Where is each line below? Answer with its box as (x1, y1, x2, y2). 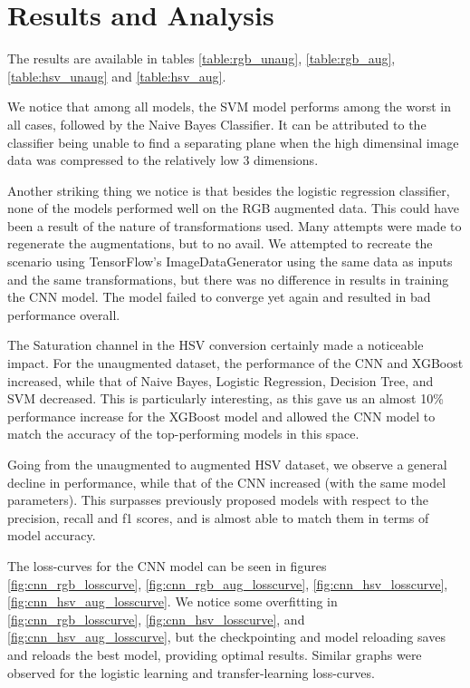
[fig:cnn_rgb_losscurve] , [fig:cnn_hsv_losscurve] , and (7, 609, 305, 628)
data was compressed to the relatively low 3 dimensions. (7, 150, 319, 170)
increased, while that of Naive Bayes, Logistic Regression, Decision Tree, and (7, 371, 434, 390)
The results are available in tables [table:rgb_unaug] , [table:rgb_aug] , (7, 49, 396, 68)
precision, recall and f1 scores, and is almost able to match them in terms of (7, 508, 429, 527)
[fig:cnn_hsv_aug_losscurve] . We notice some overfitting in (7, 592, 338, 611)
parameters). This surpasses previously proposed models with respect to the (7, 490, 428, 509)
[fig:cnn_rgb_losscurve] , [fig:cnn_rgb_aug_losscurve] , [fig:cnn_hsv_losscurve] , (7, 574, 448, 593)
